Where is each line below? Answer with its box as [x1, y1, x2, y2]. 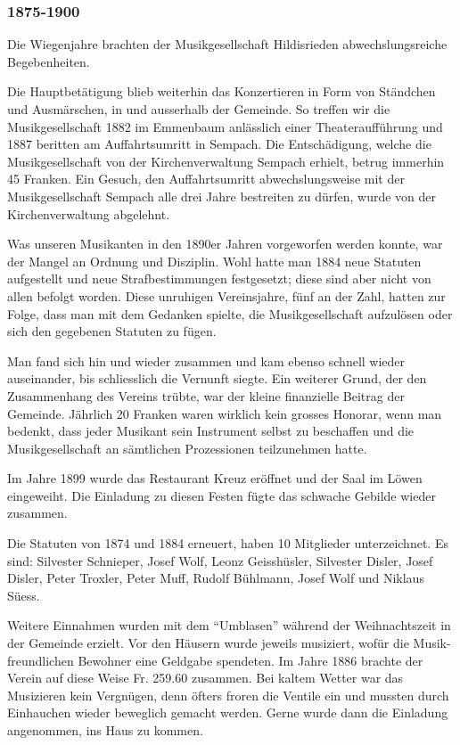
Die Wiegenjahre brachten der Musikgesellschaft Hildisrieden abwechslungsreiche [7, 35, 448, 53]
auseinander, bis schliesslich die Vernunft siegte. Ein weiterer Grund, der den [7, 369, 427, 388]
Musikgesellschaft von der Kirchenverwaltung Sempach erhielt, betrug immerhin [7, 151, 445, 170]
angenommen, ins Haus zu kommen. [7, 721, 203, 739]
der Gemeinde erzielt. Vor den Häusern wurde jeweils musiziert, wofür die [7, 634, 409, 652]
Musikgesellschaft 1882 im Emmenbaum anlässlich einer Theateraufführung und [7, 117, 443, 135]
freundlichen [7, 651, 74, 669]
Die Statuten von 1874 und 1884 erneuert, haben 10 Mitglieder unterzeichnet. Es [7, 534, 448, 553]
